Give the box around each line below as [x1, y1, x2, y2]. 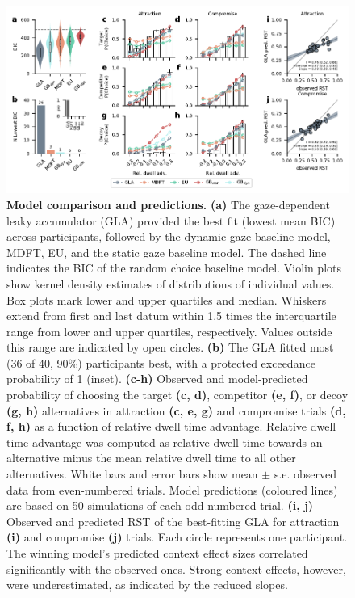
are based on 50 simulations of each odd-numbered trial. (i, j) [6, 497, 314, 514]
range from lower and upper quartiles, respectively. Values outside [6, 322, 332, 339]
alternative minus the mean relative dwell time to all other [6, 449, 296, 466]
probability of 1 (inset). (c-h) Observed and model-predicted [6, 370, 308, 387]
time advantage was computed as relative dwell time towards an [6, 433, 323, 450]
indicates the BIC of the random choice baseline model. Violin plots [6, 259, 342, 276]
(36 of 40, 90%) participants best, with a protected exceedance [6, 354, 315, 371]
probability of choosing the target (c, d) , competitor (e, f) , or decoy [6, 386, 349, 403]
